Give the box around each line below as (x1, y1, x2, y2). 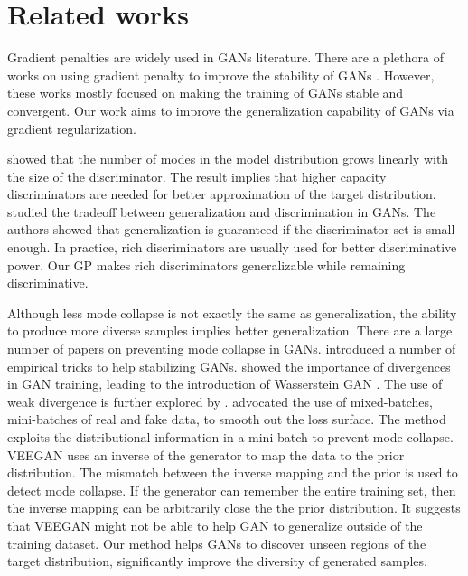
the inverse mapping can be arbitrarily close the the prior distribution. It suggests (7, 498, 461, 517)
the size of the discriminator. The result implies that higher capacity (7, 166, 387, 185)
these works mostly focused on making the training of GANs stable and (7, 83, 404, 102)
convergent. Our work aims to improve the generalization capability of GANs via (7, 100, 454, 119)
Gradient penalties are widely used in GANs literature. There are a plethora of (7, 48, 444, 67)
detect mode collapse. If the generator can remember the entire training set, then (7, 480, 456, 499)
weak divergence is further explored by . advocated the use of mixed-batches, (7, 392, 433, 411)
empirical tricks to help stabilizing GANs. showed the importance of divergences (7, 356, 451, 375)
